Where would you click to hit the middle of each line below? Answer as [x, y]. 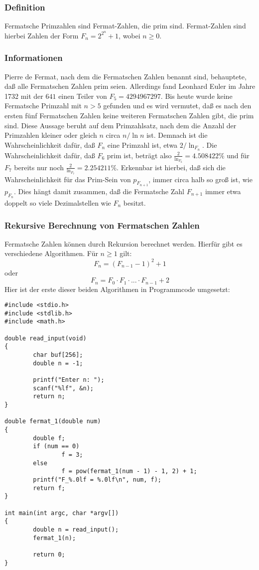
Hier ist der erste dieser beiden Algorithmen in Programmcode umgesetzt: [117, 289]
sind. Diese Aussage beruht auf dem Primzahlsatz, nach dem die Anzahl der [121, 125]
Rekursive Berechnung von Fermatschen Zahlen [102, 225]
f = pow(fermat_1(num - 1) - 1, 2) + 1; [129, 471]
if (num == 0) [56, 446]
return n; [49, 397]
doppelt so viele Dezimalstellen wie [58, 203]
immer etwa [223, 191]
